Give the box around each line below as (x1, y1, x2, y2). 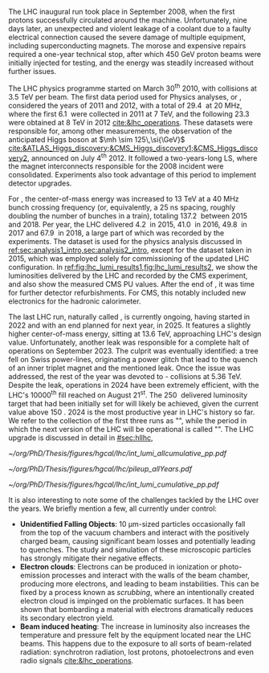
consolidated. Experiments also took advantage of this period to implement (8, 170, 257, 180)
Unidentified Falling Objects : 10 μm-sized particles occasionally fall (19, 519, 246, 528)
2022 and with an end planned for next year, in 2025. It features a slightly (8, 320, 251, 330)
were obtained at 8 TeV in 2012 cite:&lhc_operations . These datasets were (8, 117, 253, 127)
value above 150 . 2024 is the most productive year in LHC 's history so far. (8, 407, 255, 417)
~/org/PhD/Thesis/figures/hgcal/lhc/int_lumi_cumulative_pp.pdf (8, 479, 219, 489)
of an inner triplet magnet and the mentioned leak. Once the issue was (8, 363, 241, 373)
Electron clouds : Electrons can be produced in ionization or (19, 561, 218, 571)
